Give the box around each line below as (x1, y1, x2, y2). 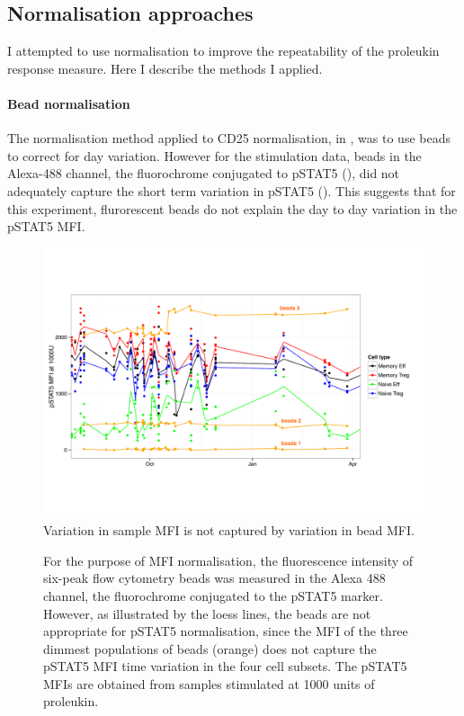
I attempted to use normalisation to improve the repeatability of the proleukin (7, 41, 440, 60)
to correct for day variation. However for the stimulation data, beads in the (7, 146, 422, 165)
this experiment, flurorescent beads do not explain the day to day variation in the (7, 199, 458, 218)
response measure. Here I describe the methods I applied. (7, 58, 323, 77)
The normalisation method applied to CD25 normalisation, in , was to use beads (7, 129, 451, 148)
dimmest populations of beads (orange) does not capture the (43, 639, 377, 658)
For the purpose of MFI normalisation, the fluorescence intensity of (43, 550, 414, 569)
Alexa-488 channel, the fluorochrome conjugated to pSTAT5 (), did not (7, 164, 400, 183)
